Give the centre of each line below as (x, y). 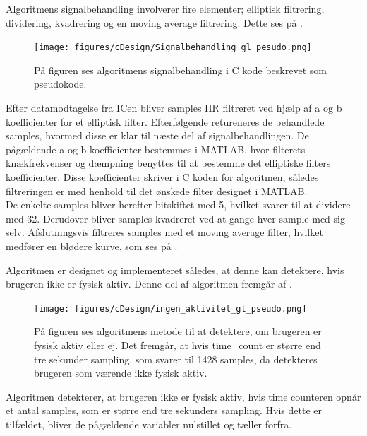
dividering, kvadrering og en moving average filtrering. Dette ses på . (154, 22)
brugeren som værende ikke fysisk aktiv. (121, 373)
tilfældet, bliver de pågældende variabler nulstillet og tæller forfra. (149, 424)
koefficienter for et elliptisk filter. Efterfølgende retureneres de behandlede (165, 121)
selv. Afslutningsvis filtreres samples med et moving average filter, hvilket (164, 232)
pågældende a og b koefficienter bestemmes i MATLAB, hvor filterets (156, 149)
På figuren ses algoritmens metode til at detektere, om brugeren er (178, 331)
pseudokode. (60, 84)
